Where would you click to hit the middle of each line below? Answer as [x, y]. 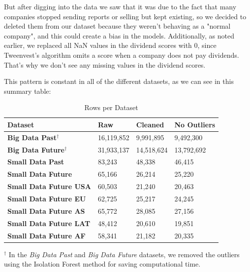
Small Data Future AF [47, 235]
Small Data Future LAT [49, 223]
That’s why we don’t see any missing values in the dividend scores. [105, 64]
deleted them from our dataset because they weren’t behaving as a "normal [117, 26]
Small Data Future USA [49, 186]
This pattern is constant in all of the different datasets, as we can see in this [119, 81]
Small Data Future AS [46, 211]
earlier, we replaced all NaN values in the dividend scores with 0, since [110, 45]
